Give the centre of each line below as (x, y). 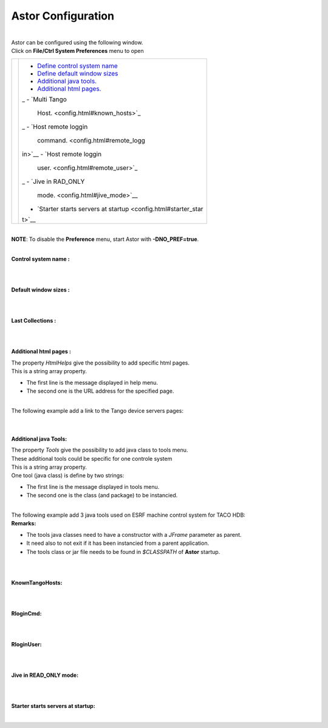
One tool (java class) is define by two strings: (68, 475)
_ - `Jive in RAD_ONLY (53, 181)
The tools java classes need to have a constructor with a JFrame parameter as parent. (134, 534)
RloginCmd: (26, 613)
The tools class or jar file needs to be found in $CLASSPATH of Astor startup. (123, 551)
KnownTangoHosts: (37, 583)
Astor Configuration (63, 16)
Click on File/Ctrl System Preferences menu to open (77, 51)
